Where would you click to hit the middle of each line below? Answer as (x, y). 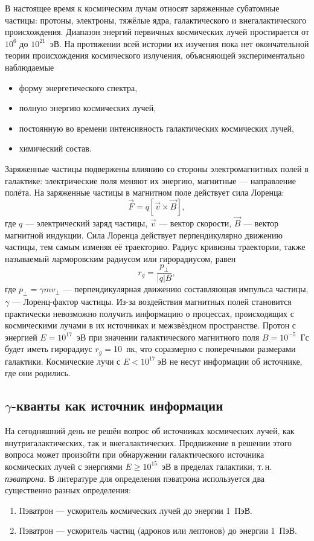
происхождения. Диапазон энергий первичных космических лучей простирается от (157, 32)
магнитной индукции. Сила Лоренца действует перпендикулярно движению (144, 235)
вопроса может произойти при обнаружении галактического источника (135, 454)
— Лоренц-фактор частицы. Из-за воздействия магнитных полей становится (152, 301)
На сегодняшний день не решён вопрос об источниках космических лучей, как (150, 431)
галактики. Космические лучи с (63, 361)
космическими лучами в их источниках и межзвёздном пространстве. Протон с (151, 325)
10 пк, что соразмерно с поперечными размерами (204, 349)
